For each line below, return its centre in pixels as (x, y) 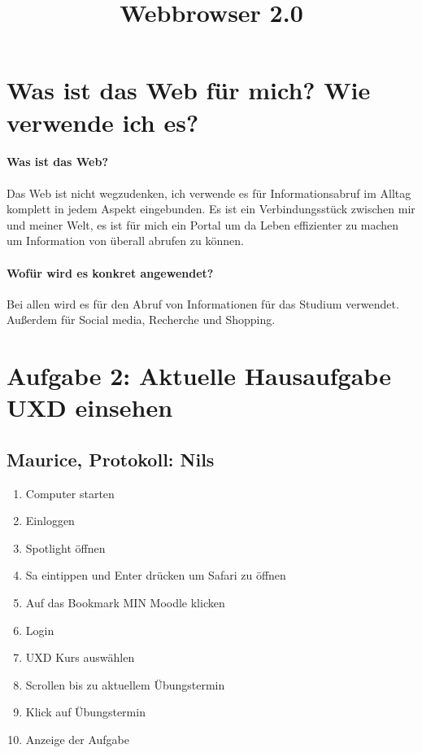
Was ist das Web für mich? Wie (189, 90)
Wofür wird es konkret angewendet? (110, 272)
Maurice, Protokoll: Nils (111, 459)
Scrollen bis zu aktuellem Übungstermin (125, 684)
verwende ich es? (103, 122)
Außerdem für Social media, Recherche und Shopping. (141, 320)
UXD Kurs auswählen (80, 657)
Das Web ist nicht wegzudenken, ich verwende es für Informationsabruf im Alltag (209, 193)
